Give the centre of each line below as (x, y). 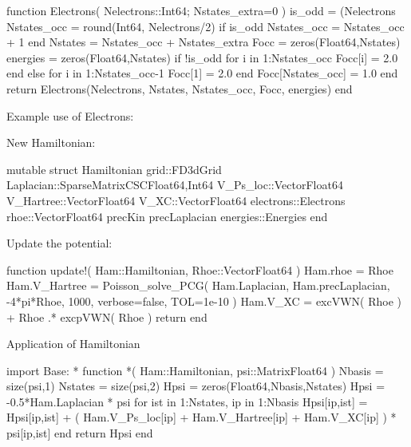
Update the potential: (59, 243)
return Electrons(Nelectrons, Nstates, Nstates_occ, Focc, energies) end (180, 88)
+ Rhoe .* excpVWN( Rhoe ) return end (107, 316)
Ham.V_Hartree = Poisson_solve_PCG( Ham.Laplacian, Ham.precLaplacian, (198, 285)
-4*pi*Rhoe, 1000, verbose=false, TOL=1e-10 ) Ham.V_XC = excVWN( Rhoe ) (204, 301)
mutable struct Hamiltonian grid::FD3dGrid (114, 169)
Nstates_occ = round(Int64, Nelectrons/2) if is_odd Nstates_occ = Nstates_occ (205, 26)
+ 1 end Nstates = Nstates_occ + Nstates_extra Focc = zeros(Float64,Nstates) (204, 42)
